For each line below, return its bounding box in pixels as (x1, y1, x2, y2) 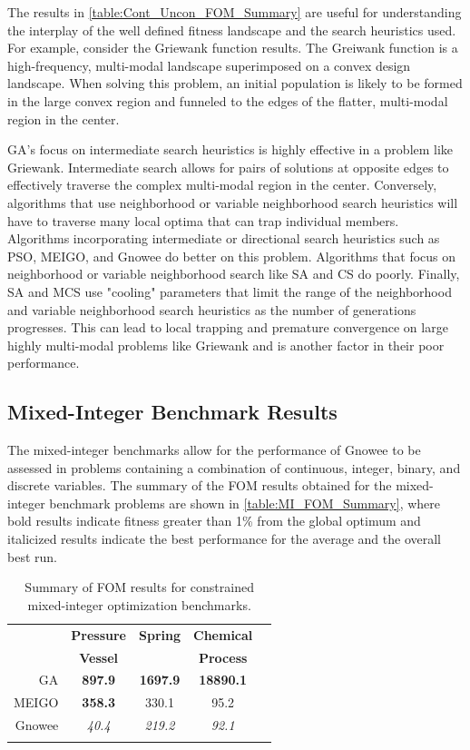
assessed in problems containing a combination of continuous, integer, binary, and (7, 458, 461, 477)
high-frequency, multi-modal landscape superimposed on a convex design (7, 55, 411, 74)
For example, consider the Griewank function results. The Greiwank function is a (7, 38, 458, 57)
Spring (139, 625, 181, 644)
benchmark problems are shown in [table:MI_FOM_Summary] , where (49, 493, 441, 512)
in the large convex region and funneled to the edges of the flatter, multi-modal (7, 91, 448, 110)
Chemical (193, 625, 253, 644)
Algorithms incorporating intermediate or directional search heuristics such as (7, 229, 440, 248)
